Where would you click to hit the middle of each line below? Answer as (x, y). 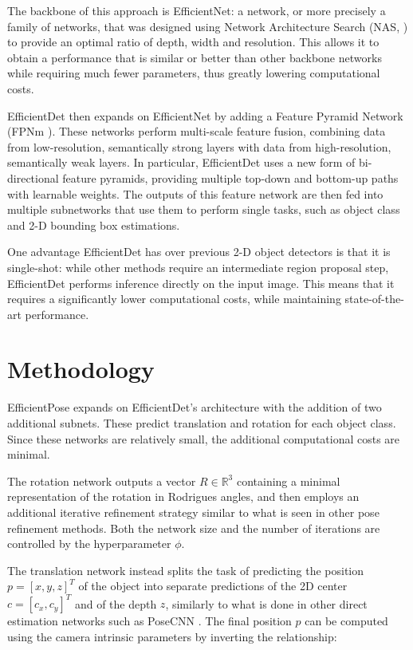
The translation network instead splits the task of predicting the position (186, 570)
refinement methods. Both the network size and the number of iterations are (194, 528)
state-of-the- (374, 299)
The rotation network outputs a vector (102, 481)
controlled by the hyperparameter (89, 544)
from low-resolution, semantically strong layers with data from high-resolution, (199, 146)
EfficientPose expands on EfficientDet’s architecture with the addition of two (195, 407)
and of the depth (116, 603)
